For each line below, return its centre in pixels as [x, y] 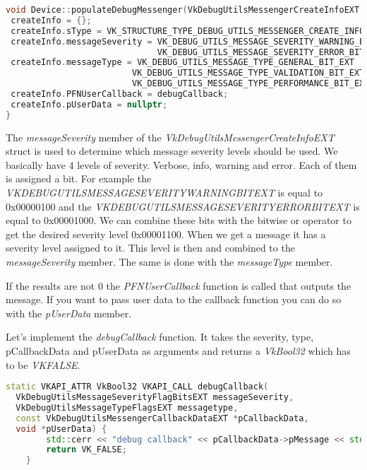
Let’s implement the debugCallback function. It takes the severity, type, [160, 337]
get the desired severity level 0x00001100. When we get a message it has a [166, 234]
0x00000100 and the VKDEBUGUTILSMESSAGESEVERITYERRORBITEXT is [183, 206]
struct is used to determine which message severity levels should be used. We [172, 151]
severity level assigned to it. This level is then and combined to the [150, 248]
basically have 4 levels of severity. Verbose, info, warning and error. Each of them [181, 164]
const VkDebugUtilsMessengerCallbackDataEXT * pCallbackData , [162, 418]
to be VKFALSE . [43, 364]
